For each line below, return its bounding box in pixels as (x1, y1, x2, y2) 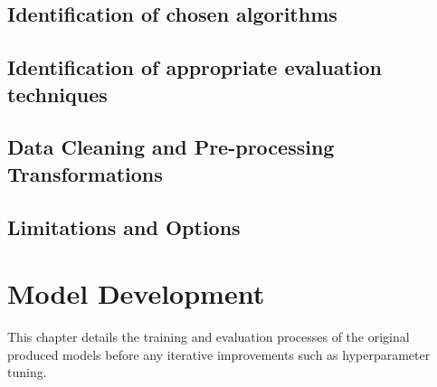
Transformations (7, 159, 163, 187)
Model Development (7, 275, 265, 312)
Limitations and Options (7, 212, 241, 241)
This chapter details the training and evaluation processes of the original (7, 327, 410, 346)
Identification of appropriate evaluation (7, 53, 383, 81)
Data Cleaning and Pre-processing (7, 133, 335, 161)
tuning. (7, 363, 47, 382)
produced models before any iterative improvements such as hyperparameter (7, 345, 431, 363)
